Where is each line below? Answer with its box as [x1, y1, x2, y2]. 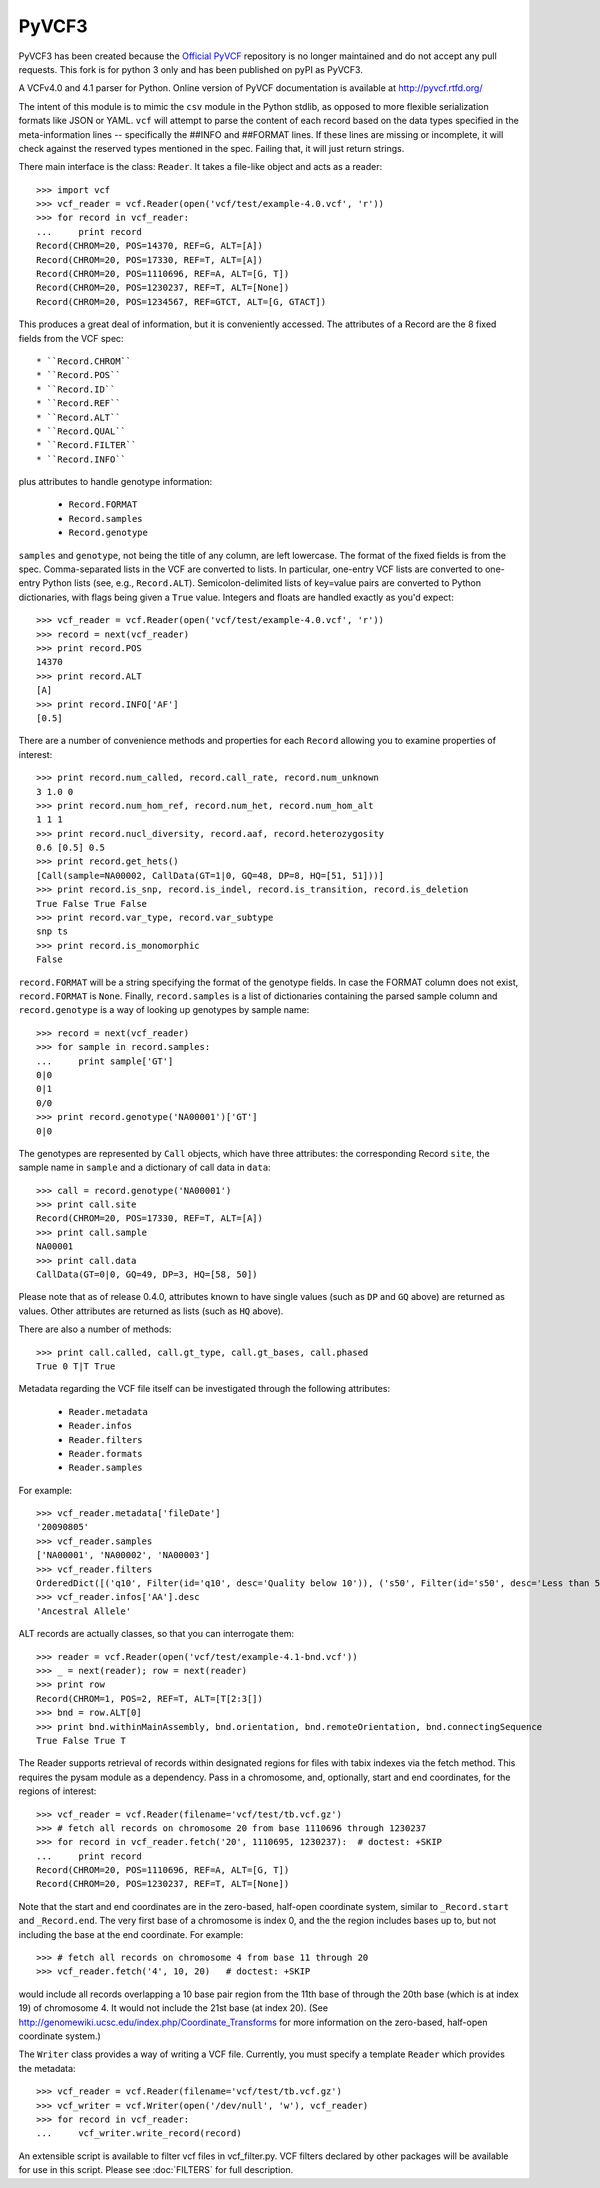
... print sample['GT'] [36, 1055, 174, 1067]
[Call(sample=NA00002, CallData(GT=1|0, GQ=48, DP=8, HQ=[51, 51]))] [36, 870, 385, 881]
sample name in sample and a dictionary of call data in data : [18, 1161, 271, 1174]
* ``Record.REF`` [36, 398, 121, 409]
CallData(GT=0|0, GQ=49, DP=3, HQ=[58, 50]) [36, 1269, 259, 1280]
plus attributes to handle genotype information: [18, 476, 213, 488]
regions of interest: [18, 1785, 97, 1797]
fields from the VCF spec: [18, 332, 124, 344]
